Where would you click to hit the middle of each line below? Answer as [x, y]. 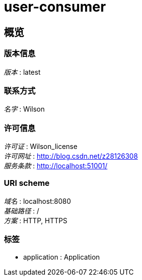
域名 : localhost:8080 [37, 201]
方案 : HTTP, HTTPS [36, 220]
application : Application [62, 257]
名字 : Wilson [24, 109]
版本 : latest [22, 72]
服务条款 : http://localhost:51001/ [56, 166]
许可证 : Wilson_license [41, 147]
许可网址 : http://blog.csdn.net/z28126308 [71, 156]
